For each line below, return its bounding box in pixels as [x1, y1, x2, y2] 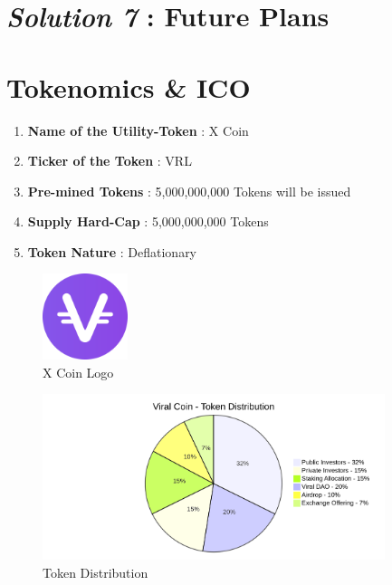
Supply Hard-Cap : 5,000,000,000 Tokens [27, 212, 269, 231]
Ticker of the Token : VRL [27, 151, 192, 170]
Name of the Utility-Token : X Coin [27, 120, 249, 139]
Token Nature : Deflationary [27, 242, 197, 261]
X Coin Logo [43, 362, 114, 381]
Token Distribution [43, 562, 148, 581]
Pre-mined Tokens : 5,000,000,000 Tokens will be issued [27, 181, 351, 200]
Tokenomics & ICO [6, 68, 251, 105]
